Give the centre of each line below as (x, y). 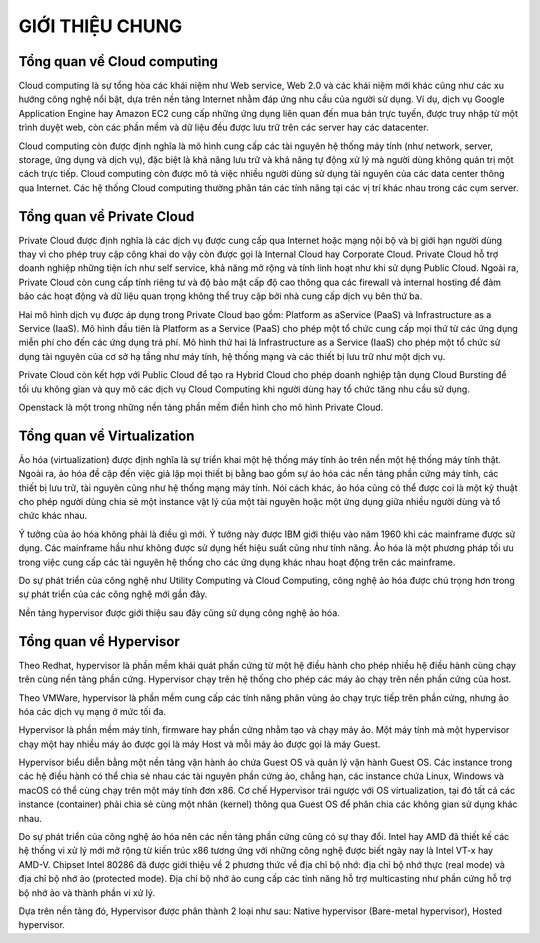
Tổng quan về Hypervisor (99, 641)
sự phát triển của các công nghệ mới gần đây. (113, 594)
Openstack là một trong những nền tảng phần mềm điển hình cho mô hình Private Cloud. (201, 407)
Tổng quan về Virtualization (106, 435)
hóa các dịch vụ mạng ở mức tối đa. (92, 711)
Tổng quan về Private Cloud (106, 216)
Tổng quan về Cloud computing (118, 61)
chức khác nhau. (53, 516)
